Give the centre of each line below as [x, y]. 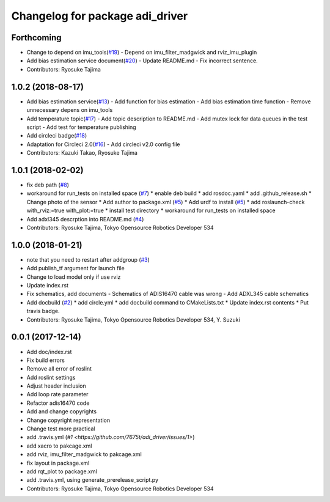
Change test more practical [61, 429]
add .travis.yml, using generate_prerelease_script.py [93, 480]
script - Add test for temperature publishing [82, 127]
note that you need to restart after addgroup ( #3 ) [88, 259]
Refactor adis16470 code [58, 403]
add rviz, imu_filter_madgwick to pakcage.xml [84, 454]
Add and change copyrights [62, 412]
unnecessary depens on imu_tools [70, 110]
